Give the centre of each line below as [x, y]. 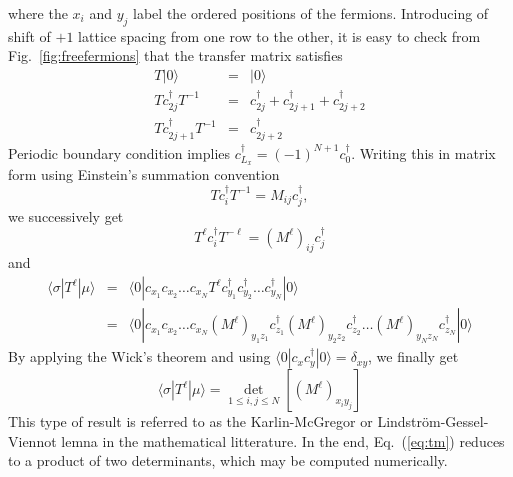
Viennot [32, 440]
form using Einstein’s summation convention [144, 174]
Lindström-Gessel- [433, 421]
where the [38, 13]
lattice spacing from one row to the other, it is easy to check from [279, 35]
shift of [29, 35]
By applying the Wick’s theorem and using [139, 356]
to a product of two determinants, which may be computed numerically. [228, 460]
